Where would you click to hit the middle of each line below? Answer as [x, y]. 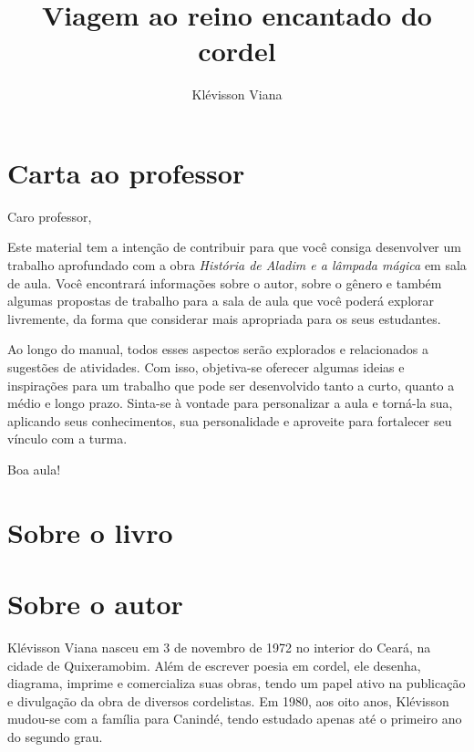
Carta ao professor [126, 172]
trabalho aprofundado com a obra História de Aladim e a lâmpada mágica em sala [237, 265]
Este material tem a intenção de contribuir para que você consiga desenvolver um [234, 247]
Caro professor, [50, 216]
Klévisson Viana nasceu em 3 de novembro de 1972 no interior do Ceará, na [219, 648]
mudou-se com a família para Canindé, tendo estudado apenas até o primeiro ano [235, 719]
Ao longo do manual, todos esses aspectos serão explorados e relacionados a [218, 349]
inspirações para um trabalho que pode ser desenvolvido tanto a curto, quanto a [231, 385]
